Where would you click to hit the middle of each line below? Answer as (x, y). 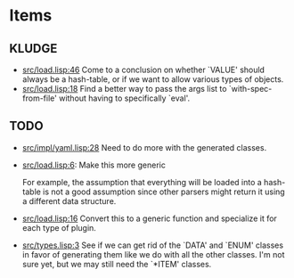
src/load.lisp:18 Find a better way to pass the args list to (124, 89)
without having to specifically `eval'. (125, 98)
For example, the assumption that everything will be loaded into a (142, 182)
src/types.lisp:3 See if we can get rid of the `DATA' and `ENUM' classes (152, 245)
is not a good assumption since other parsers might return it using (164, 192)
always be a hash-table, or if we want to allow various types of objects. (153, 79)
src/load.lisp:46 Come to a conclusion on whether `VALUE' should (143, 69)
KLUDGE (33, 49)
